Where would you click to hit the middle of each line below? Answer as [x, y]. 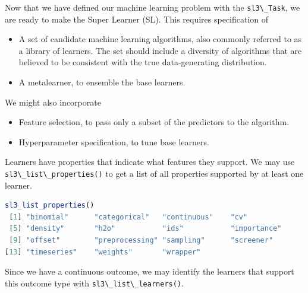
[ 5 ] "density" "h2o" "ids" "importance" [145, 229]
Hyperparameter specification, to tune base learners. [114, 141]
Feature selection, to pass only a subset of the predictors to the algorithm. [154, 122]
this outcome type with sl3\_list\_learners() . [94, 283]
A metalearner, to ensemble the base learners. [102, 82]
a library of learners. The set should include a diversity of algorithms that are [160, 50]
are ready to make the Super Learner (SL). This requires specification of [137, 19]
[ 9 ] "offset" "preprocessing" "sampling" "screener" [141, 241]
